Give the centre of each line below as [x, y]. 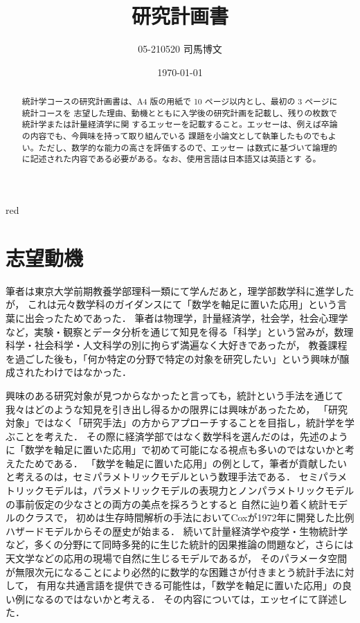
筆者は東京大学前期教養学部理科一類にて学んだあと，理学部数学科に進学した [180, 290]
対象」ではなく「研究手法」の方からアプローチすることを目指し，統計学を [175, 423]
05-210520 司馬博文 [180, 49]
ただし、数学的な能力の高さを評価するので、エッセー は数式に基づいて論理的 [188, 147]
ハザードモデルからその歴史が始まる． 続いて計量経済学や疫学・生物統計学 [177, 531]
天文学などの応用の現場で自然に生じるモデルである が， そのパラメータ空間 [177, 558]
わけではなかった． [88, 372]
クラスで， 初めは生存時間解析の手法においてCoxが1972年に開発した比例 [189, 517]
